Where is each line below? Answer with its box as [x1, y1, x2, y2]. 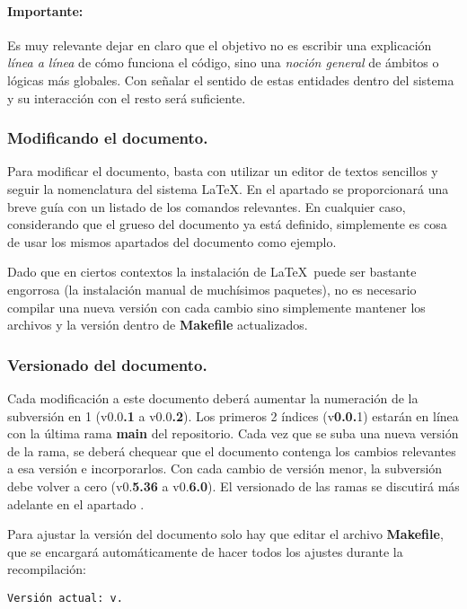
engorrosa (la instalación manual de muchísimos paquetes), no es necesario [7, 279, 417, 298]
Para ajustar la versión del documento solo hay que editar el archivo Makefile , [7, 525, 444, 543]
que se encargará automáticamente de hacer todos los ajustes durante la [7, 542, 403, 560]
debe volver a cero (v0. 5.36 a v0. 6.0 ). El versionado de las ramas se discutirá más [7, 476, 460, 495]
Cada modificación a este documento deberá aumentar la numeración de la [7, 388, 419, 407]
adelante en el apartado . [7, 494, 145, 513]
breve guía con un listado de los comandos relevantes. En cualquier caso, [7, 197, 406, 216]
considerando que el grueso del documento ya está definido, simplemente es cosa [7, 215, 447, 234]
